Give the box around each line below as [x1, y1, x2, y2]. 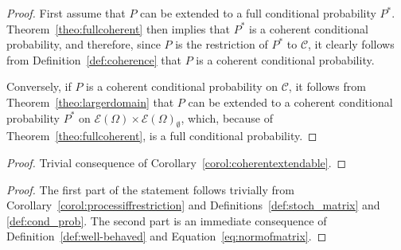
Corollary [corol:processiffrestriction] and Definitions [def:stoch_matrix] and [6, 197, 380, 213]
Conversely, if [6, 78, 72, 95]
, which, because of [181, 109, 273, 126]
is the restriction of [175, 36, 268, 53]
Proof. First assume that [6, 5, 126, 21]
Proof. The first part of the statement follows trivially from [6, 181, 294, 197]
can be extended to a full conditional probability [140, 5, 376, 21]
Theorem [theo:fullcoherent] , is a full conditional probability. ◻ [6, 127, 317, 144]
